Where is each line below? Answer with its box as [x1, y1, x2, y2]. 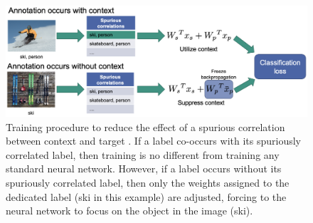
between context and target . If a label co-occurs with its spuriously [6, 133, 301, 148]
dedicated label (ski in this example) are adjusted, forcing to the [6, 189, 287, 204]
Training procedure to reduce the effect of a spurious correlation [6, 119, 285, 134]
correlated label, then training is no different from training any [6, 147, 280, 162]
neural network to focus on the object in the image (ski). [6, 203, 253, 218]
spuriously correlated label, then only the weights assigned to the [6, 175, 290, 190]
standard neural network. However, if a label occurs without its [6, 161, 282, 176]
